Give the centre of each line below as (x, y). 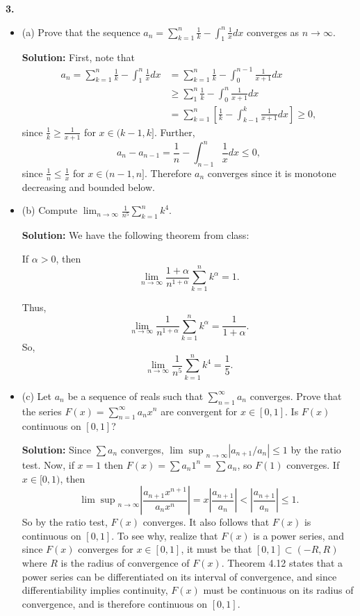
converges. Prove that (296, 396)
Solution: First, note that (78, 57)
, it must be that (216, 549)
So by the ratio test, (65, 522)
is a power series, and (298, 535)
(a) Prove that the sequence (81, 32)
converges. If (313, 464)
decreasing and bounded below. (88, 186)
